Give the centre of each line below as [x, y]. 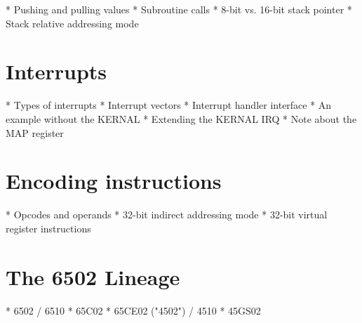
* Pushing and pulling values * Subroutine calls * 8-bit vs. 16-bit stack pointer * [179, 9]
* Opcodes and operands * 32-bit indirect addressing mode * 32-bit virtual [167, 215]
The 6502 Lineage [93, 276]
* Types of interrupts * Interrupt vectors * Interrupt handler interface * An [169, 105]
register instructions [48, 228]
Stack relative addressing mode [72, 23]
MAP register [35, 132]
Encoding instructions [114, 181]
